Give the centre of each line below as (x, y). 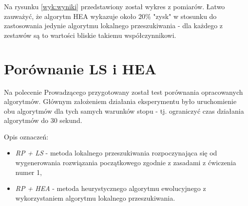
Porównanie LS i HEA (80, 68)
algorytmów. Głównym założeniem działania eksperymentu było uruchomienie (120, 101)
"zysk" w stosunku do (185, 16)
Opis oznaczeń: (26, 136)
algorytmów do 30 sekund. (43, 120)
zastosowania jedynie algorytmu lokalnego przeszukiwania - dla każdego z (114, 26)
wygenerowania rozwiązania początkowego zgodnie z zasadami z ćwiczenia (126, 163)
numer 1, (29, 172)
